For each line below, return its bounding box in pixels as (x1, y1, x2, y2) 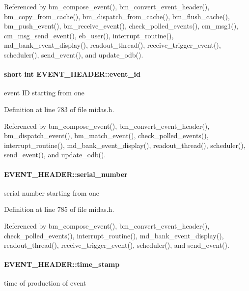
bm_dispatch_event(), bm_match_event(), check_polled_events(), (4, 130, 209, 141)
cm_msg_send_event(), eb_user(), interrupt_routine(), (4, 30, 174, 40)
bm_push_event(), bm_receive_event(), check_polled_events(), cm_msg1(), (4, 21, 239, 31)
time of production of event (4, 278, 86, 288)
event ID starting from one (4, 87, 84, 98)
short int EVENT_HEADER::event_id (4, 69, 140, 79)
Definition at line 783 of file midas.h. (4, 104, 114, 114)
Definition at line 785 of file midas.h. (4, 204, 114, 214)
